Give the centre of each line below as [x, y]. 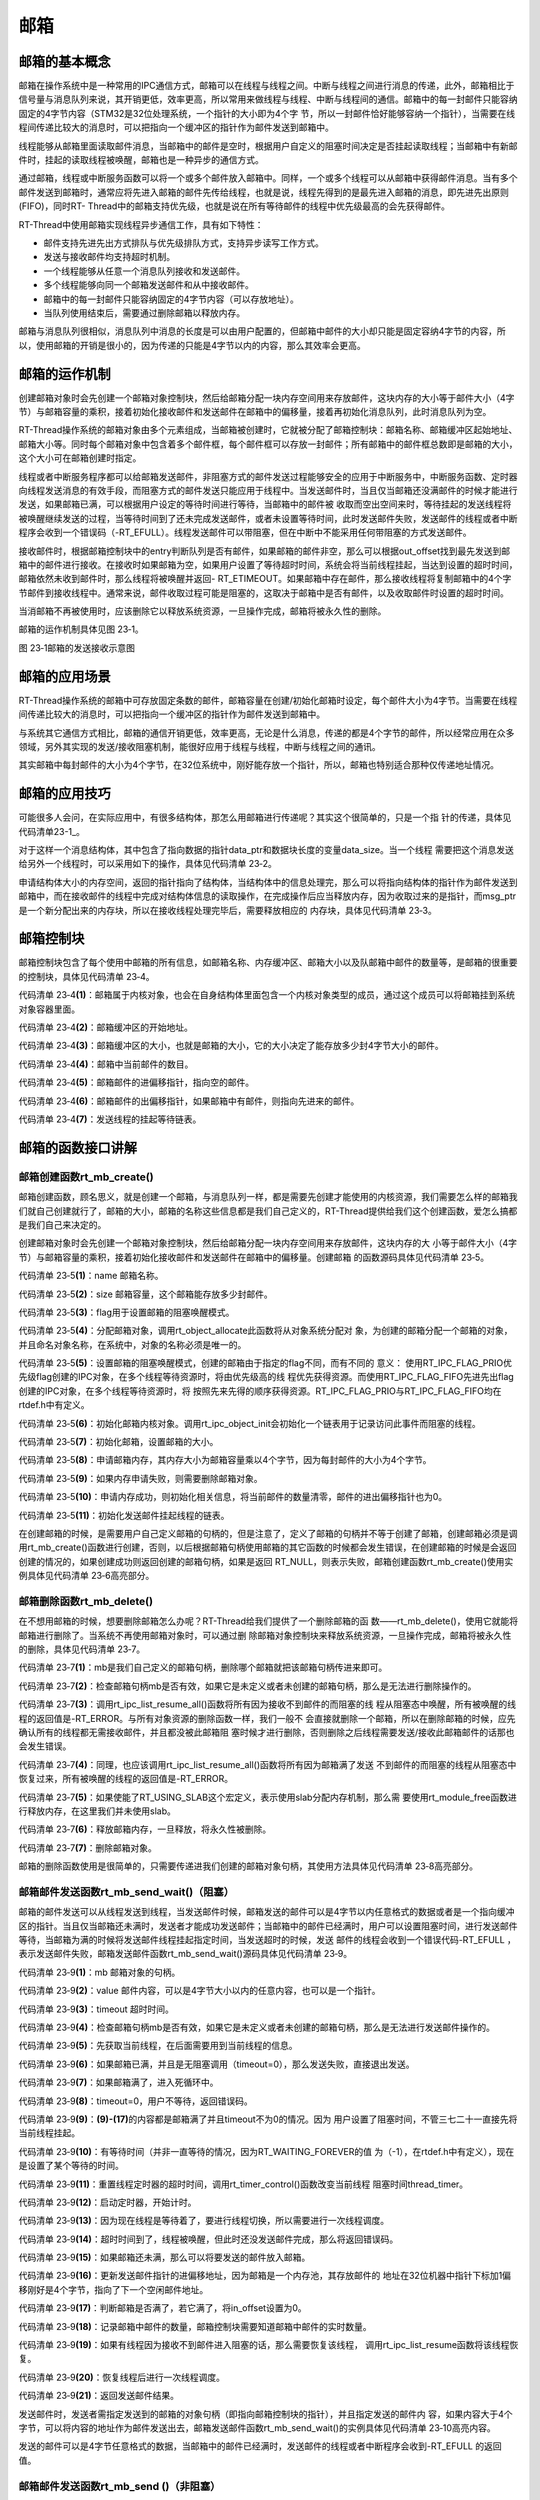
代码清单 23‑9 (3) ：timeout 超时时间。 [96, 2009]
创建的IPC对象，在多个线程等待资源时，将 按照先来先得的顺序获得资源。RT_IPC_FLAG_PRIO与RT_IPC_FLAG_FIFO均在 [260, 1391]
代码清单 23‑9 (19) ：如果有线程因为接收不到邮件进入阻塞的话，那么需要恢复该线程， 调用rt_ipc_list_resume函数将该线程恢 [268, 2345]
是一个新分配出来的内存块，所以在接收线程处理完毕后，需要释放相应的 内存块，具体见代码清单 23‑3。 [227, 910]
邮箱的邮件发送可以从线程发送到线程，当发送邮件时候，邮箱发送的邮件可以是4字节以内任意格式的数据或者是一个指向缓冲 [266, 1912]
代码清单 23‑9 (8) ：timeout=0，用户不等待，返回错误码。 [136, 2101]
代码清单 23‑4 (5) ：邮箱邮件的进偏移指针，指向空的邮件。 [136, 1082]
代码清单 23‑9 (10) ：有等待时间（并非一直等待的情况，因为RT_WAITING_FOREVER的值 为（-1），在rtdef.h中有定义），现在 [266, 2151]
